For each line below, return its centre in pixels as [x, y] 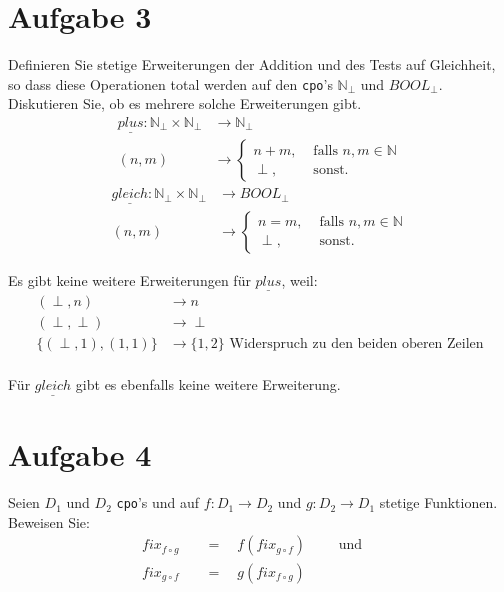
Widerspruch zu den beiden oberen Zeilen [356, 343]
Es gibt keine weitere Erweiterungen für [129, 279]
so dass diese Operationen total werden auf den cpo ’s [170, 83]
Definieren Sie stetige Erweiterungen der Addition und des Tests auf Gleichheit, [252, 64]
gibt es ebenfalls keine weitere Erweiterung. [208, 383]
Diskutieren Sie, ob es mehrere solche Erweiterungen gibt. [185, 103]
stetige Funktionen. [438, 502]
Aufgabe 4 [80, 454]
